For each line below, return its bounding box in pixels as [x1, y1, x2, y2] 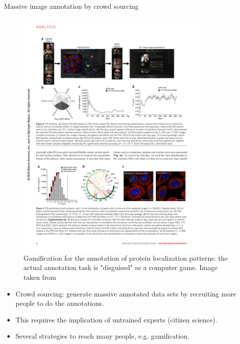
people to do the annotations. [15, 298, 104, 308]
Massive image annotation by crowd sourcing [4, 1, 139, 11]
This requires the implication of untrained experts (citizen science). [15, 314, 217, 324]
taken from [24, 271, 56, 282]
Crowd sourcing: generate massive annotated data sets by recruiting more [15, 288, 237, 298]
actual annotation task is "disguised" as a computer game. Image [24, 262, 217, 272]
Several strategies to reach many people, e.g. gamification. [15, 331, 190, 341]
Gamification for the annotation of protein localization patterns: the [24, 252, 228, 263]
